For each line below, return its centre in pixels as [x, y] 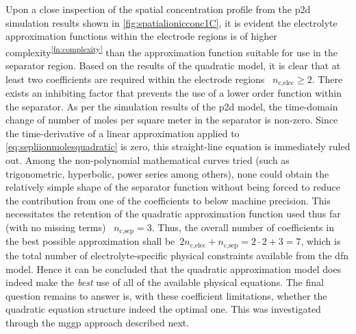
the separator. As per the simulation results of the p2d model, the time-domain [172, 106]
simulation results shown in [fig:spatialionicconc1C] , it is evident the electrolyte [171, 22]
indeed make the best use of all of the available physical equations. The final [165, 282]
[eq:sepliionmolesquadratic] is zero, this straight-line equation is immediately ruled [178, 146]
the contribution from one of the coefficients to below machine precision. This [168, 200]
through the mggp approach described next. [98, 322]
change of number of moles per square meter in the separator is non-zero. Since [172, 120]
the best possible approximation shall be [90, 241]
